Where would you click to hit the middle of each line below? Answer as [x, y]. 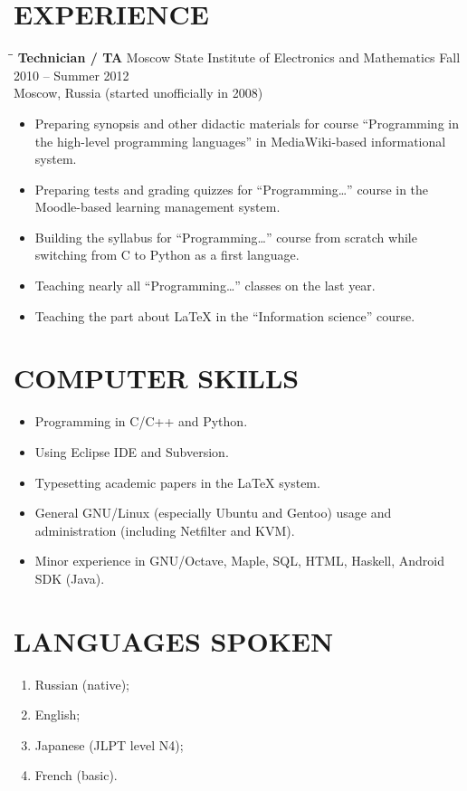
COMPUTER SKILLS [157, 378]
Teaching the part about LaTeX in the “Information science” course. [225, 315]
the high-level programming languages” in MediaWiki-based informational [240, 141]
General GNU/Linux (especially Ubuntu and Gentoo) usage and [213, 513]
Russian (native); [82, 684]
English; [57, 715]
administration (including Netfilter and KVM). [165, 530]
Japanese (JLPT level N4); [109, 744]
